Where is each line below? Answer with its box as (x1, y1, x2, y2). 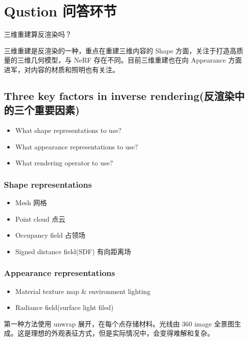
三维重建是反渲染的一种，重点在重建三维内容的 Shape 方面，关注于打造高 (4, 45, 237, 55)
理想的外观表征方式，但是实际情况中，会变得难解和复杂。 (31, 328, 214, 338)
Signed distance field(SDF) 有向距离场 (15, 246, 131, 256)
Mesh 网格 (15, 197, 47, 208)
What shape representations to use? (15, 125, 122, 135)
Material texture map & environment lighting (15, 286, 151, 296)
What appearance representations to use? (15, 141, 138, 151)
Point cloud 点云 (15, 213, 65, 224)
